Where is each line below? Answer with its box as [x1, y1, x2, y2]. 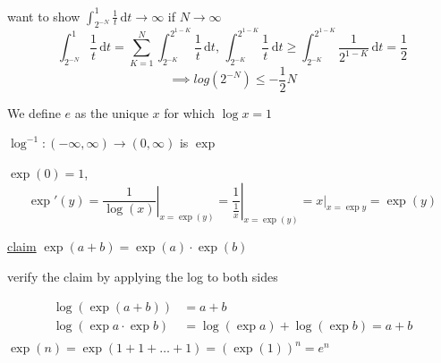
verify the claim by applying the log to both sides [7, 266, 278, 285]
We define [7, 103, 61, 122]
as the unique [74, 103, 148, 122]
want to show [7, 6, 81, 25]
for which [164, 103, 216, 122]
